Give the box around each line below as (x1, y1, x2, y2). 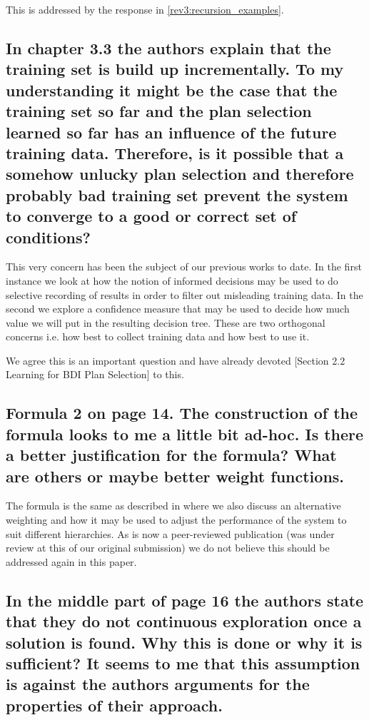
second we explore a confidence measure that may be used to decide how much (6, 301, 350, 316)
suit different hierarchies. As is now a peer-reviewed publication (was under (6, 526, 335, 541)
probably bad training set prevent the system (6, 183, 348, 206)
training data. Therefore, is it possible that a (6, 141, 344, 163)
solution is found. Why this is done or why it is (6, 631, 363, 653)
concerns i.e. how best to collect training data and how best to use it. (6, 329, 310, 344)
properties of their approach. (6, 694, 223, 716)
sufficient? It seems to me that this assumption (6, 651, 360, 674)
